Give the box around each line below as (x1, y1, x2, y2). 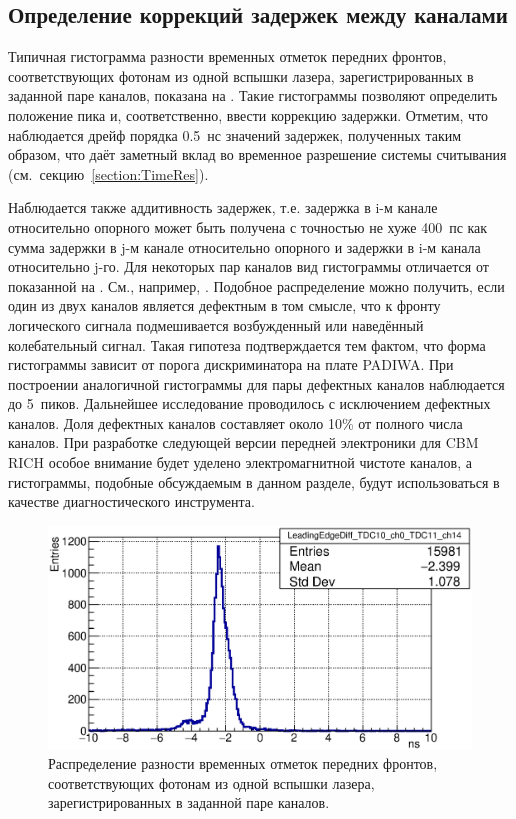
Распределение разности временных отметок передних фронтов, (48, 753, 438, 774)
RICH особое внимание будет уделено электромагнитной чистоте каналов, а (8, 452, 472, 473)
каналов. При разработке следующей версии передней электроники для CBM (8, 432, 479, 453)
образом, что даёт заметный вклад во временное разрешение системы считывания (8, 144, 507, 165)
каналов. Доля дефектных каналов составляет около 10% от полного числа (8, 412, 463, 433)
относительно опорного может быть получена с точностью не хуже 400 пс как (8, 216, 488, 237)
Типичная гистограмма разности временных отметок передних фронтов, (8, 46, 447, 67)
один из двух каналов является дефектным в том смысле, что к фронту (8, 295, 441, 316)
